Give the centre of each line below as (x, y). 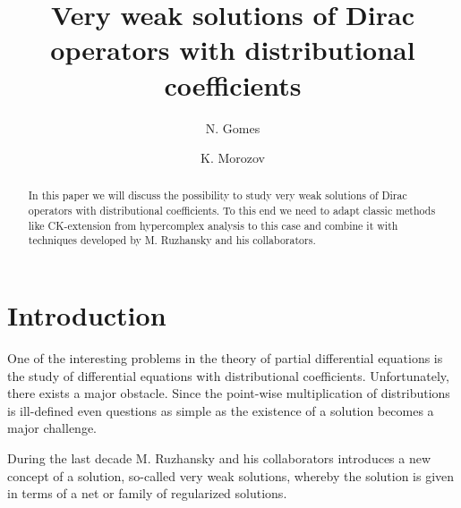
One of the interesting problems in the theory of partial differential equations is (225, 358)
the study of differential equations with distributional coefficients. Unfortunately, (228, 375)
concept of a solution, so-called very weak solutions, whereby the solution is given (231, 475)
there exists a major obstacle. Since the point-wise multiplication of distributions (229, 393)
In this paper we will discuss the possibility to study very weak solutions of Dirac (218, 195)
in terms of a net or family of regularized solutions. (147, 493)
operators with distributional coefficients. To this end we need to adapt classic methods (232, 211)
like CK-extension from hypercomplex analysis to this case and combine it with (213, 225)
